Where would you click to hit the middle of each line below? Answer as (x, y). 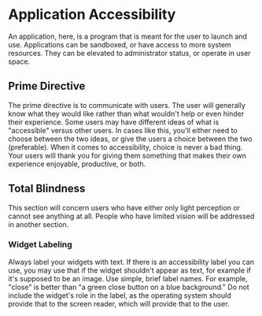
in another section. (39, 224)
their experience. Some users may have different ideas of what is (114, 122)
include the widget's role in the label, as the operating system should (120, 295)
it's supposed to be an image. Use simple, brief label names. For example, (128, 278)
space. (19, 61)
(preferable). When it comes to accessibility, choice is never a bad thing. (125, 147)
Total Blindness (47, 189)
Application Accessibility (92, 15)
